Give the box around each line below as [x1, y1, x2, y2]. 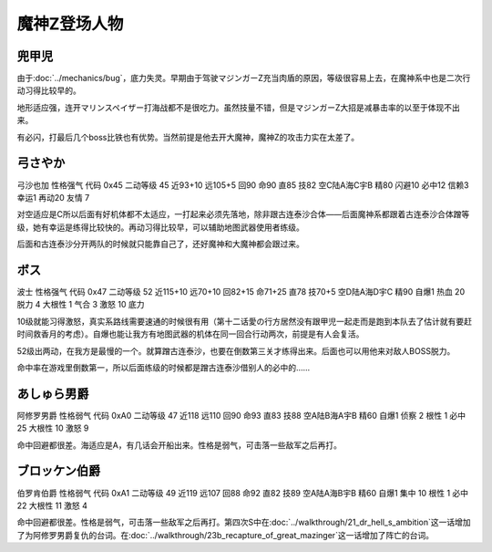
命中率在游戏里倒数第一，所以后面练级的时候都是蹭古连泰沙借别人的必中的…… [16, 361, 311, 373]
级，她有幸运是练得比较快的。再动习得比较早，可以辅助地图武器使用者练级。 [16, 222, 304, 233]
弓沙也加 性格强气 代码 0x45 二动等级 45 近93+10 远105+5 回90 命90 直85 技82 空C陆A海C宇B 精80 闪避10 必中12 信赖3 [16, 179, 469, 191]
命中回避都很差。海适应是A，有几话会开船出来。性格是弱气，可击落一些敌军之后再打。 [16, 439, 342, 451]
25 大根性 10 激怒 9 [16, 422, 89, 433]
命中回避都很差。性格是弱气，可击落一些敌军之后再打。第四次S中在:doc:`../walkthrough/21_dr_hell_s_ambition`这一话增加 [16, 516, 471, 528]
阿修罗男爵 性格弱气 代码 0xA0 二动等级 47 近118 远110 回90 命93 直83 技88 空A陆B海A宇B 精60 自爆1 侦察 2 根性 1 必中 [16, 410, 466, 421]
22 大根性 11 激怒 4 [16, 500, 88, 511]
